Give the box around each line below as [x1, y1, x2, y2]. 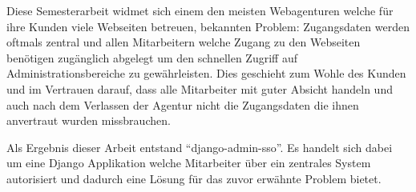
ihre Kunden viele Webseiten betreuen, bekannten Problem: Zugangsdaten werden [6, 18, 410, 34]
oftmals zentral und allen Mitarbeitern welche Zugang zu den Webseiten [6, 34, 361, 50]
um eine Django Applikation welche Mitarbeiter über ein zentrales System [6, 154, 371, 171]
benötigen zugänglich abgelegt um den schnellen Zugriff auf [6, 49, 297, 66]
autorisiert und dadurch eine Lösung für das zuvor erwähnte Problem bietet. [6, 170, 382, 186]
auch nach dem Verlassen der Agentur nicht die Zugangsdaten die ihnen [6, 96, 359, 113]
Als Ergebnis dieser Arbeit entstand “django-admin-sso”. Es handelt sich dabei [6, 138, 393, 155]
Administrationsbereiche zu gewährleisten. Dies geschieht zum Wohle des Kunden [6, 65, 406, 82]
